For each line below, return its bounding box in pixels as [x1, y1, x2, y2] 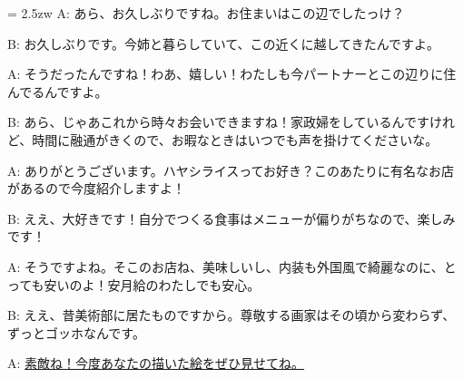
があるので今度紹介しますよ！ [7, 179, 185, 198]
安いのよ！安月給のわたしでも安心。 [44, 275, 261, 294]
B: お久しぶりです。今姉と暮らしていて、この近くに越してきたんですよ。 [7, 34, 439, 53]
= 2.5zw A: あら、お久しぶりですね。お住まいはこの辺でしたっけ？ [7, 4, 405, 22]
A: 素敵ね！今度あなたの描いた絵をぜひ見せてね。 [7, 354, 305, 373]
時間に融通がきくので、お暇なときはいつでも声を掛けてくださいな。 [32, 130, 438, 149]
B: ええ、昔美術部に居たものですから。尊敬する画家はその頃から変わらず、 [7, 305, 456, 325]
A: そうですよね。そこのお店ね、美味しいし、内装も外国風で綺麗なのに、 [7, 257, 444, 276]
